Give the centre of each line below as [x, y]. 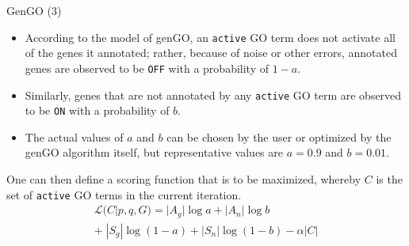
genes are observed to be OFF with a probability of [147, 68]
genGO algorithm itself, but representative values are [154, 152]
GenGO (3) [34, 10]
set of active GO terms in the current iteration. [124, 194]
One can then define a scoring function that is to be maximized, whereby [184, 179]
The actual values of [74, 136]
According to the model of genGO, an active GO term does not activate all [210, 37]
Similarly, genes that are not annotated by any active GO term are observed [213, 95]
